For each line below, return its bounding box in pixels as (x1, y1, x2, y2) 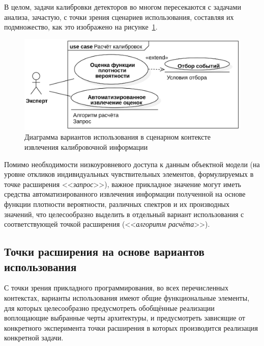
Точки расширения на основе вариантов (4, 244, 204, 259)
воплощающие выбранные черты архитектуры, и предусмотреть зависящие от (4, 312, 245, 323)
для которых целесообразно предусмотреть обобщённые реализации (4, 302, 215, 313)
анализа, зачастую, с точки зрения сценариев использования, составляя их (4, 11, 234, 22)
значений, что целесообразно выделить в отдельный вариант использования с (4, 208, 244, 219)
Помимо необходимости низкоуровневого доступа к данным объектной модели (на (4, 158, 260, 169)
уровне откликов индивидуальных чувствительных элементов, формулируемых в (4, 169, 254, 179)
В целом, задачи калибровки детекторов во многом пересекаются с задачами (4, 2, 241, 12)
